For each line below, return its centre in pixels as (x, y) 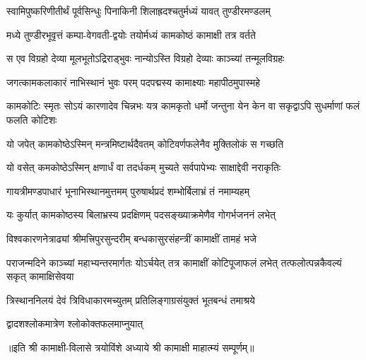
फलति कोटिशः (32, 119)
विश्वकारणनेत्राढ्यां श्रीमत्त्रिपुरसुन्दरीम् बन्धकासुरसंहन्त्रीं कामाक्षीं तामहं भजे (131, 238)
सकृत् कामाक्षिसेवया (40, 276)
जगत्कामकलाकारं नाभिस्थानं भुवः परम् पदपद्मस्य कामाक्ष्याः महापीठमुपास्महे (133, 82)
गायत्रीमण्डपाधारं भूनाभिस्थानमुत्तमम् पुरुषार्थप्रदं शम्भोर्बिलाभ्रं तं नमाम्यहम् (128, 191)
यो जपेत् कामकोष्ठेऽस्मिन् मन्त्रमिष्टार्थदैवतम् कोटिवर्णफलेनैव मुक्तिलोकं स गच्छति (145, 143)
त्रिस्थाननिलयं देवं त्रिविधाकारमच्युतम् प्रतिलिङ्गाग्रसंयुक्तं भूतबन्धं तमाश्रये (131, 300)
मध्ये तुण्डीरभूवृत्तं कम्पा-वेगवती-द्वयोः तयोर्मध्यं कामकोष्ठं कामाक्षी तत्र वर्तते (131, 34)
